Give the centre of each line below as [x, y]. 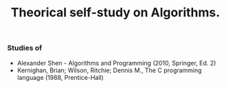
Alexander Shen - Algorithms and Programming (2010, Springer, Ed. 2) [116, 63]
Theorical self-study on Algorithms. [115, 13]
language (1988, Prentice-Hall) [60, 77]
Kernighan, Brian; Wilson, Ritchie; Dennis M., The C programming [109, 70]
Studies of [25, 48]
